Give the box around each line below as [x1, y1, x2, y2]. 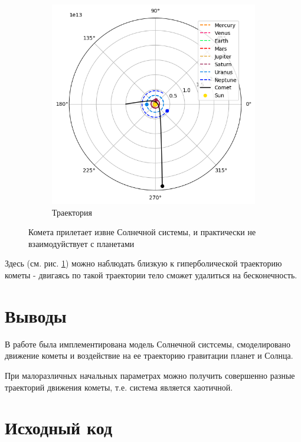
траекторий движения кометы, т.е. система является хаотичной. [5, 381, 233, 393]
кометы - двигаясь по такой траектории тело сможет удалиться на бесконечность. [5, 269, 297, 281]
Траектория [52, 206, 92, 218]
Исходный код [5, 415, 113, 440]
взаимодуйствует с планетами [28, 237, 135, 249]
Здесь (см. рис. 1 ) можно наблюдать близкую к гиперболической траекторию [5, 257, 282, 269]
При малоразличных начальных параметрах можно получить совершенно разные [5, 369, 295, 381]
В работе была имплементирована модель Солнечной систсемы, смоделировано [5, 337, 291, 350]
